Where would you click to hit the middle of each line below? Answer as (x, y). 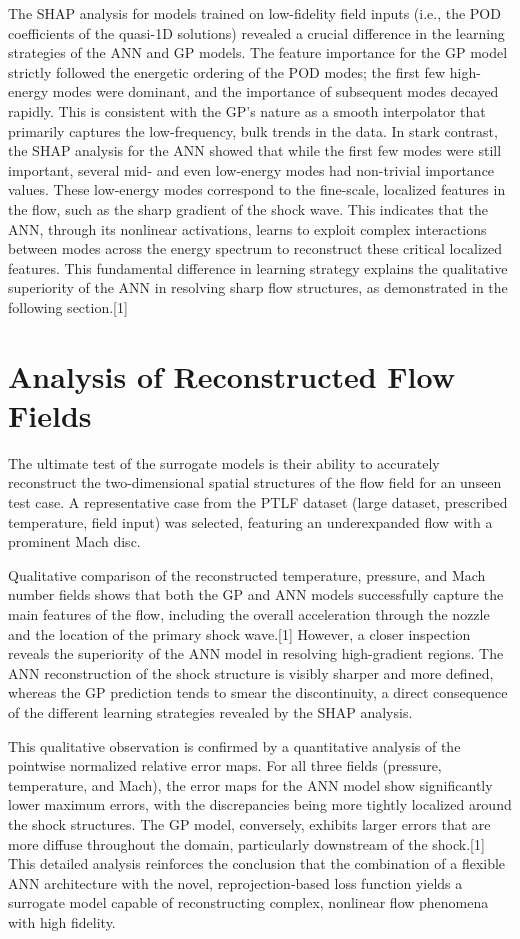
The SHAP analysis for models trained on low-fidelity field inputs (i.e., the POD (254, 13)
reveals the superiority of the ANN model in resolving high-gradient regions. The (256, 653)
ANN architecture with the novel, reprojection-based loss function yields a (235, 882)
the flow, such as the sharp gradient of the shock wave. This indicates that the (248, 208)
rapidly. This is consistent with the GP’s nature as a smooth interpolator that (247, 110)
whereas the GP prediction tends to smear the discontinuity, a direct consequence (258, 692)
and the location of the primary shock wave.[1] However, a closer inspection (239, 633)
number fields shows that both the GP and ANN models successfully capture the (256, 594)
